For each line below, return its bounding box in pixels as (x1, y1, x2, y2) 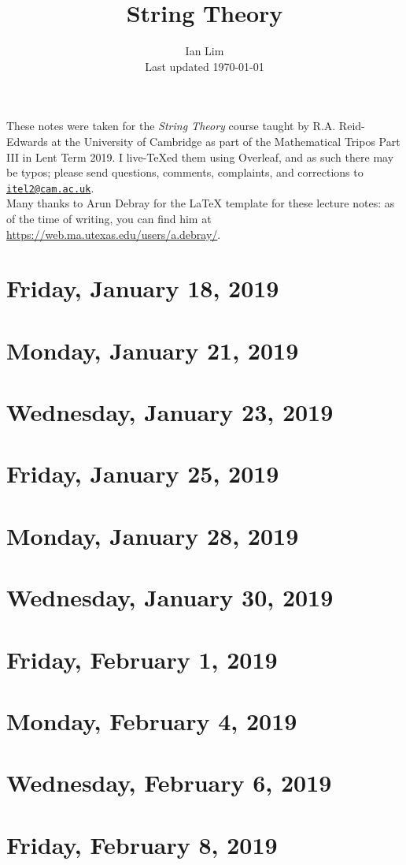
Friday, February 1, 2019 (6, 643, 278, 675)
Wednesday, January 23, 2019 (6, 396, 334, 428)
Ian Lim (185, 43, 224, 59)
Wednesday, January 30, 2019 (6, 581, 334, 613)
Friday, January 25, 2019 (6, 457, 279, 490)
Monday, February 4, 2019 (6, 704, 297, 736)
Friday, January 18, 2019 (6, 272, 279, 304)
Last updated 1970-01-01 (145, 58, 264, 74)
